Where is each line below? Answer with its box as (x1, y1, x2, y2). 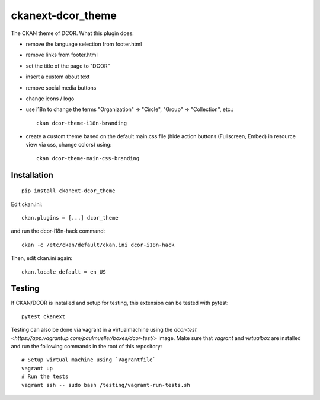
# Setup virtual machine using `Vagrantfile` (21, 357, 156, 363)
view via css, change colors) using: (25, 141, 112, 148)
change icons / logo (25, 95, 75, 102)
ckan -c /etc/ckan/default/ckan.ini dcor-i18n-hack (21, 241, 175, 248)
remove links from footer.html (25, 51, 98, 59)
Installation (11, 170, 53, 180)
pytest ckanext (21, 313, 66, 320)
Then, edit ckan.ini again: (11, 255, 73, 262)
